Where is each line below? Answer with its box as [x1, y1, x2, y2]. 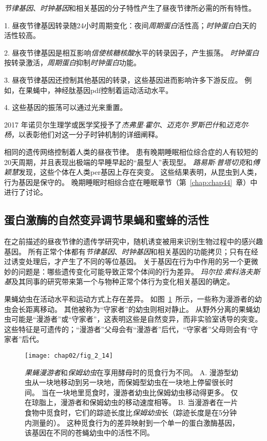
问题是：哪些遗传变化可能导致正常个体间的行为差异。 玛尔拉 [18, 266, 222, 277]
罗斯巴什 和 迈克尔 [190, 119, 248, 130]
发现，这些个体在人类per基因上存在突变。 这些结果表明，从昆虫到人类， [18, 167, 261, 177]
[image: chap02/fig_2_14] [25, 352, 113, 360]
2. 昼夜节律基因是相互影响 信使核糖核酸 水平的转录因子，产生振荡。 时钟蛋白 [4, 47, 259, 58]
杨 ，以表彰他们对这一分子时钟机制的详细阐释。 [4, 129, 162, 140]
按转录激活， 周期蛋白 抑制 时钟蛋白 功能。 [4, 57, 141, 68]
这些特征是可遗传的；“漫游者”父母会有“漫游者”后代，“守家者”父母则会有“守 [4, 323, 258, 334]
